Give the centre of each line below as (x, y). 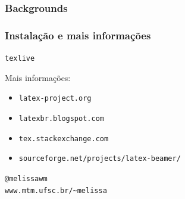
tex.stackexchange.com (64, 139)
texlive (20, 59)
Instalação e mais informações (78, 35)
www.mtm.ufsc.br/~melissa (56, 190)
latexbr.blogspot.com (61, 118)
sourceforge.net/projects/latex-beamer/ (100, 159)
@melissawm (26, 178)
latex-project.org (55, 99)
